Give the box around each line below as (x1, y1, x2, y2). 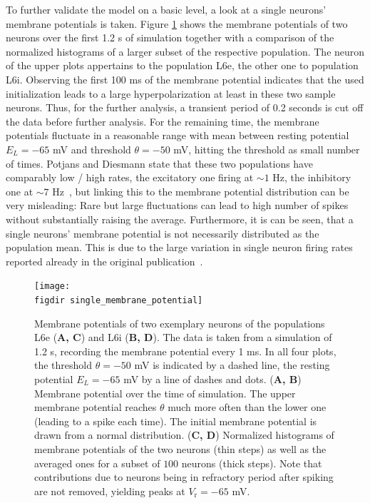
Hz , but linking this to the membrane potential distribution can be (52, 183, 349, 198)
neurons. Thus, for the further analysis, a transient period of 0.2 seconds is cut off (6, 100, 364, 115)
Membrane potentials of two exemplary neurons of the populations (34, 315, 325, 330)
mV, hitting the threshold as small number (173, 141, 360, 156)
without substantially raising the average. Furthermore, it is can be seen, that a (6, 211, 354, 226)
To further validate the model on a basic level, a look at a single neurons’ (6, 2, 327, 16)
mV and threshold (53, 141, 131, 156)
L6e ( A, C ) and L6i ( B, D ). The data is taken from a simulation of (34, 330, 332, 345)
